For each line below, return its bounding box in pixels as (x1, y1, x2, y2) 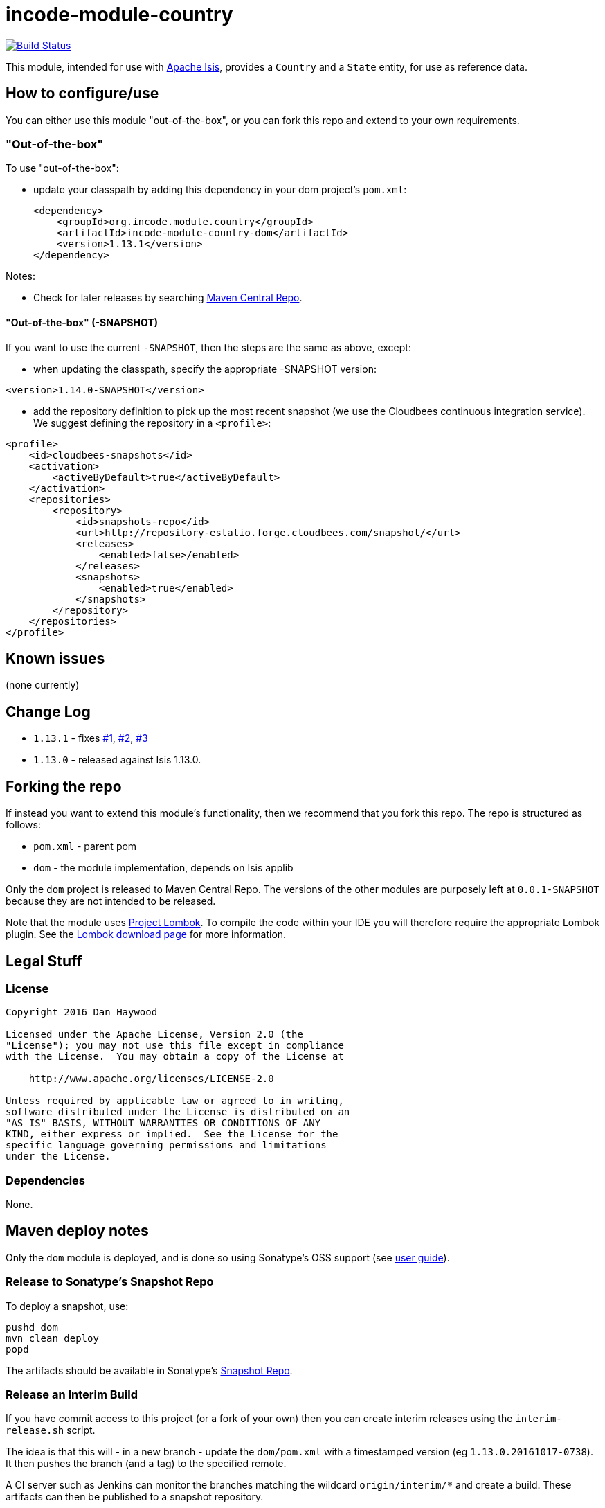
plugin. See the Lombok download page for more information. (6, 928, 287, 941)
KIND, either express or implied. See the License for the (6, 1128, 338, 1140)
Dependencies (6, 1173, 86, 1187)
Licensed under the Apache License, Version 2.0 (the (6, 1029, 303, 1040)
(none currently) (6, 679, 80, 691)
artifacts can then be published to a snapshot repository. (6, 1491, 264, 1503)
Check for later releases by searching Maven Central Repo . (33, 292, 302, 304)
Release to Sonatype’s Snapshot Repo (6, 1275, 214, 1289)
